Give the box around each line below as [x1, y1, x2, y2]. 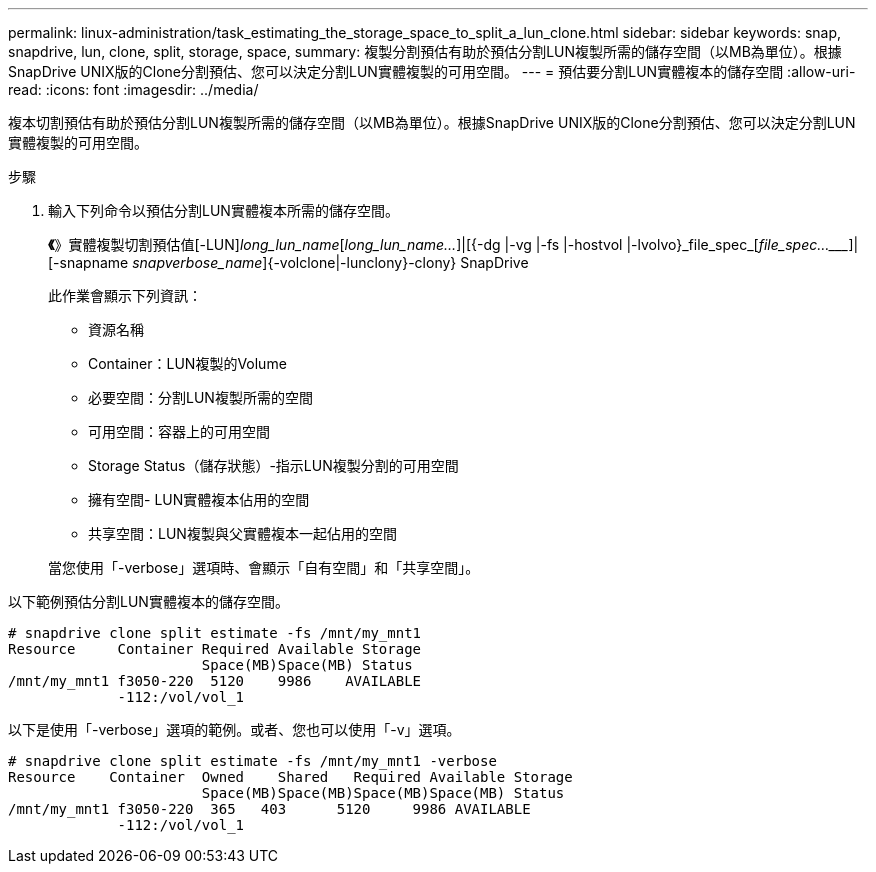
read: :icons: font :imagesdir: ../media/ [8, 81, 259, 98]
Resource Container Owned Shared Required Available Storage [8, 769, 573, 785]
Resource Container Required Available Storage [8, 641, 422, 657]
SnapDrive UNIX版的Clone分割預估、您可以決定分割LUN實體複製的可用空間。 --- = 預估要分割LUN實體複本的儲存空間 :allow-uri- [8, 63, 856, 80]
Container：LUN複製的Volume [88, 355, 287, 372]
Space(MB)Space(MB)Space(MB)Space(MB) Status [201, 785, 565, 801]
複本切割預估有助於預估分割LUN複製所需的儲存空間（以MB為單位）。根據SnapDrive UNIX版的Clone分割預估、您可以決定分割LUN [8, 114, 856, 131]
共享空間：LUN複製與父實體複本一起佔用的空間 [88, 525, 397, 542]
